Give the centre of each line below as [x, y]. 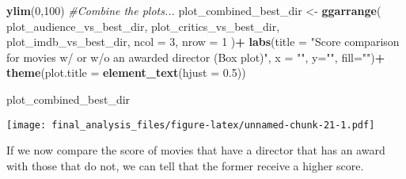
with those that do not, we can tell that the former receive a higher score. [185, 165]
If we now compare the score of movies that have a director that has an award [196, 150]
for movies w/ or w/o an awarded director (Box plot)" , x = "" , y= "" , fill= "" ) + [196, 57]
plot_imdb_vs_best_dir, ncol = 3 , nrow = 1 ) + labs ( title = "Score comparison [203, 42]
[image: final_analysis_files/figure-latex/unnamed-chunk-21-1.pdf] [191, 125]
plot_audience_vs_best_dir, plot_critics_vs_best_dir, [143, 26]
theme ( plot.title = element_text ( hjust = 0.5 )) [126, 72]
